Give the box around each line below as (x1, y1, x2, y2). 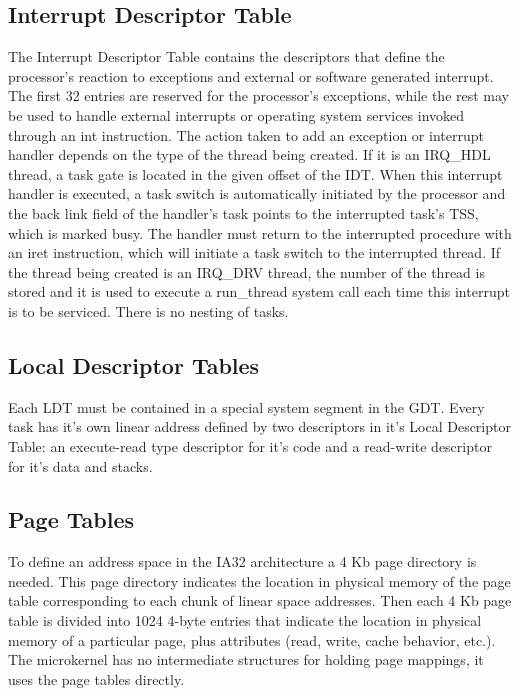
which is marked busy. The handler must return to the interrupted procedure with (8, 222, 512, 243)
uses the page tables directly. (8, 668, 185, 689)
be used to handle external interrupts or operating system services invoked (8, 104, 465, 125)
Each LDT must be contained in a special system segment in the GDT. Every (8, 396, 485, 417)
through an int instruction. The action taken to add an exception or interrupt (8, 124, 484, 145)
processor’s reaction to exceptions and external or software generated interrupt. (8, 65, 494, 86)
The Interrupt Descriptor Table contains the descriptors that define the (8, 46, 445, 67)
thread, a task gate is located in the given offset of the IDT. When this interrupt (8, 163, 503, 184)
